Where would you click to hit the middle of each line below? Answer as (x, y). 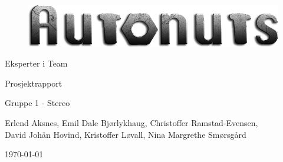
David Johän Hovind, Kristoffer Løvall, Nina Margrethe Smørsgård (126, 134)
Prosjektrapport (34, 83)
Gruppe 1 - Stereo (37, 103)
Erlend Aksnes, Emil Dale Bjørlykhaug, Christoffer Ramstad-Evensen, (131, 123)
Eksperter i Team (36, 63)
